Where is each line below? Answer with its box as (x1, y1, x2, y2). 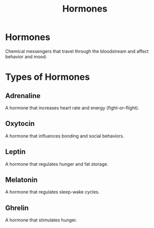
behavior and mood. (5, 54, 47, 60)
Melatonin (5, 175, 38, 184)
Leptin (5, 148, 26, 156)
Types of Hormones (5, 71, 90, 83)
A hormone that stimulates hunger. (5, 217, 77, 223)
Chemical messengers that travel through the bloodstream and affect (5, 48, 149, 54)
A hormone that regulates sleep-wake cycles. (5, 189, 100, 195)
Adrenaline (5, 92, 41, 100)
